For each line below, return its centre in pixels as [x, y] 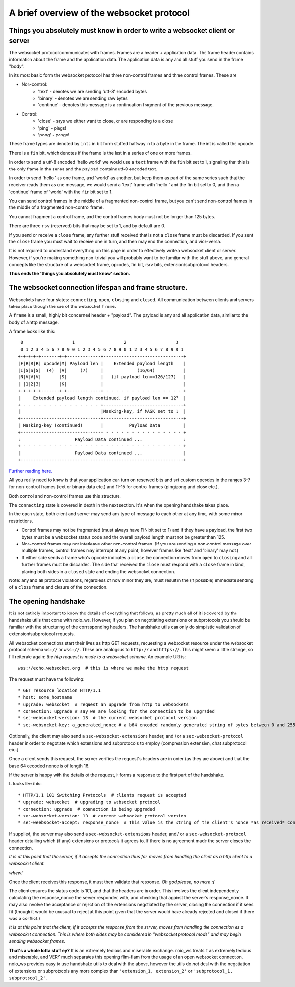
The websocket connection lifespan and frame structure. [98, 288]
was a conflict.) [25, 919]
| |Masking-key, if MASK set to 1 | [102, 412]
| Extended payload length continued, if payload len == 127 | [102, 398]
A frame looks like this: [32, 331]
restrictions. [21, 521]
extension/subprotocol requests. [42, 634]
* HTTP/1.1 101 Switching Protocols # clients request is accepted [102, 795]
